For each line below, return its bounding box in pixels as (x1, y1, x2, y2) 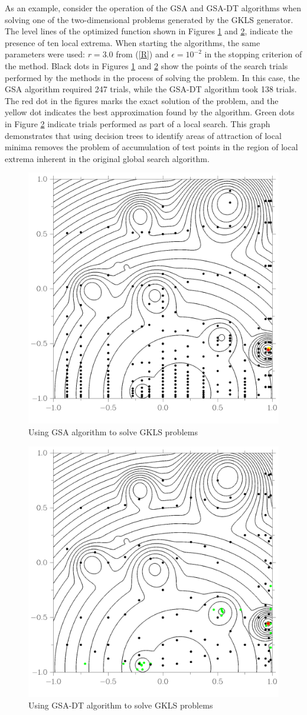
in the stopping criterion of (204, 48, 302, 60)
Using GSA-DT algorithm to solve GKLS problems (28, 699, 213, 711)
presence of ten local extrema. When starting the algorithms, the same (5, 36, 260, 48)
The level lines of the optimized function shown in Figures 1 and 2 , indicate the (5, 25, 293, 37)
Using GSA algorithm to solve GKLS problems (28, 425, 198, 438)
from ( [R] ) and (116, 48, 169, 60)
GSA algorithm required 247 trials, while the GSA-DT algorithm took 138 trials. (5, 83, 297, 95)
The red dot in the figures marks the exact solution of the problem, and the (5, 94, 279, 106)
